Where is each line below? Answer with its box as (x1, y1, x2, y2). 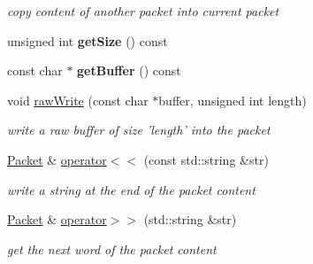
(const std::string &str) (143, 150, 269, 168)
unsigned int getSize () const (7, 31, 168, 50)
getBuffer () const (77, 61, 181, 80)
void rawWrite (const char (7, 90, 149, 109)
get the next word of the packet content (7, 239, 217, 258)
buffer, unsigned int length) (158, 90, 307, 109)
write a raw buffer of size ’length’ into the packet (7, 120, 271, 139)
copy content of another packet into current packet (7, 2, 279, 19)
